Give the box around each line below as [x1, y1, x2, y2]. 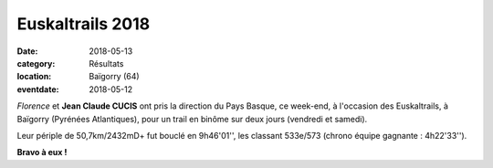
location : [16, 71, 52, 82]
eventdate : [16, 83, 59, 95]
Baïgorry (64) [89, 71, 141, 82]
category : [16, 58, 56, 68]
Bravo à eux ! [16, 147, 68, 158]
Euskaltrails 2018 [16, 14, 151, 34]
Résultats [89, 58, 124, 68]
